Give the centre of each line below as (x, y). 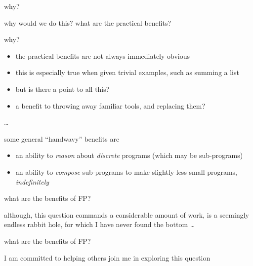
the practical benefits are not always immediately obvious (103, 56)
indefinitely (32, 181)
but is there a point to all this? (63, 89)
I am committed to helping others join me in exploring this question (107, 257)
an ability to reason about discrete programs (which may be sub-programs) (129, 155)
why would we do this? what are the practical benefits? (88, 22)
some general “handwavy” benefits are (62, 138)
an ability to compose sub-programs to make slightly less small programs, (126, 171)
